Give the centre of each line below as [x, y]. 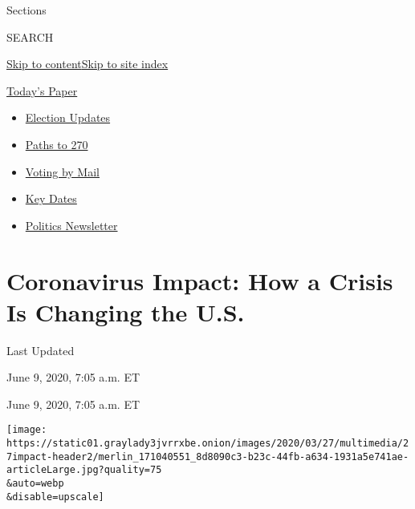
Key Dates [51, 198]
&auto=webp [35, 484]
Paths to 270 [57, 144]
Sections [26, 10]
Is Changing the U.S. [126, 311]
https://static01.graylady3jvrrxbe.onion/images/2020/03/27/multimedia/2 [208, 444]
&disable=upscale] [55, 497]
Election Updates [68, 117]
